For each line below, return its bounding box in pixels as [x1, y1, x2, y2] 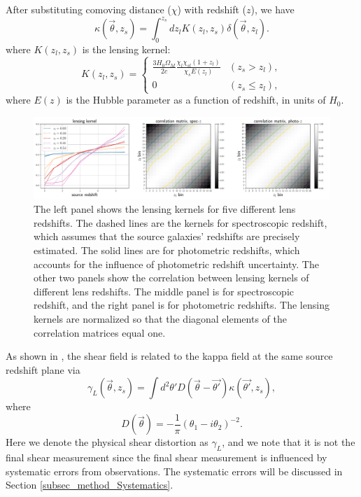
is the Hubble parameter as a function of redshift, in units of [66, 92, 326, 107]
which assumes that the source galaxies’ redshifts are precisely [34, 229, 300, 244]
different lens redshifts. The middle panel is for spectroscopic [34, 283, 294, 298]
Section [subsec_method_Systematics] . [6, 477, 174, 492]
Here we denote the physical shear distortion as [6, 435, 208, 449]
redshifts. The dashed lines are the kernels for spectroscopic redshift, [34, 215, 327, 230]
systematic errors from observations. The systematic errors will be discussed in [6, 463, 343, 478]
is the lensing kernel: [82, 41, 171, 56]
